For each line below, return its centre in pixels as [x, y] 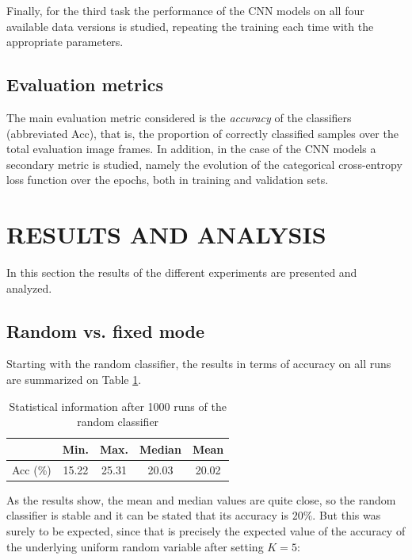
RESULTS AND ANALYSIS [166, 234]
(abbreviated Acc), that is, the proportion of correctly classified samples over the [202, 133]
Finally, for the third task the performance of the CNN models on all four [185, 10]
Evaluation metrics [85, 84]
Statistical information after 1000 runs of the [118, 406]
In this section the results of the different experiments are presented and [182, 272]
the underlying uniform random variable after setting [135, 546]
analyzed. [29, 288]
